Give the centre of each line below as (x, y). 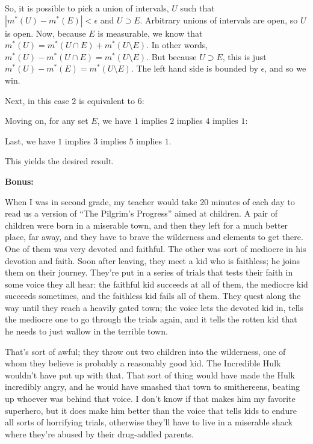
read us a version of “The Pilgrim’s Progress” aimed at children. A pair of (141, 213)
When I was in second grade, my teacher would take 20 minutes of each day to (150, 201)
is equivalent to (107, 100)
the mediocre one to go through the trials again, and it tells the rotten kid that (151, 319)
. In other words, (177, 45)
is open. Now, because (45, 33)
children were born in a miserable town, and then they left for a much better (147, 225)
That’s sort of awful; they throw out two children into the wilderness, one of (145, 351)
